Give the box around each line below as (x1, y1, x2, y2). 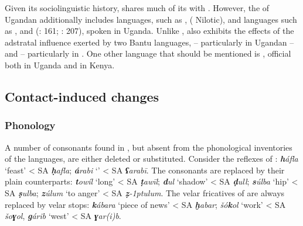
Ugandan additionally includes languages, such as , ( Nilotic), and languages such (5, 13, 297, 25)
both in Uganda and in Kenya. (5, 58, 115, 71)
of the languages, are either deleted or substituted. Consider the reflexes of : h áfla (5, 152, 298, 165)
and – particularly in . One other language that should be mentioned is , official (5, 47, 291, 60)
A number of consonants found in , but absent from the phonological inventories (5, 141, 292, 153)
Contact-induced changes (5, 87, 159, 105)
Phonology (5, 118, 56, 133)
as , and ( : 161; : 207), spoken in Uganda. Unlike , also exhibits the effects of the (5, 25, 294, 37)
